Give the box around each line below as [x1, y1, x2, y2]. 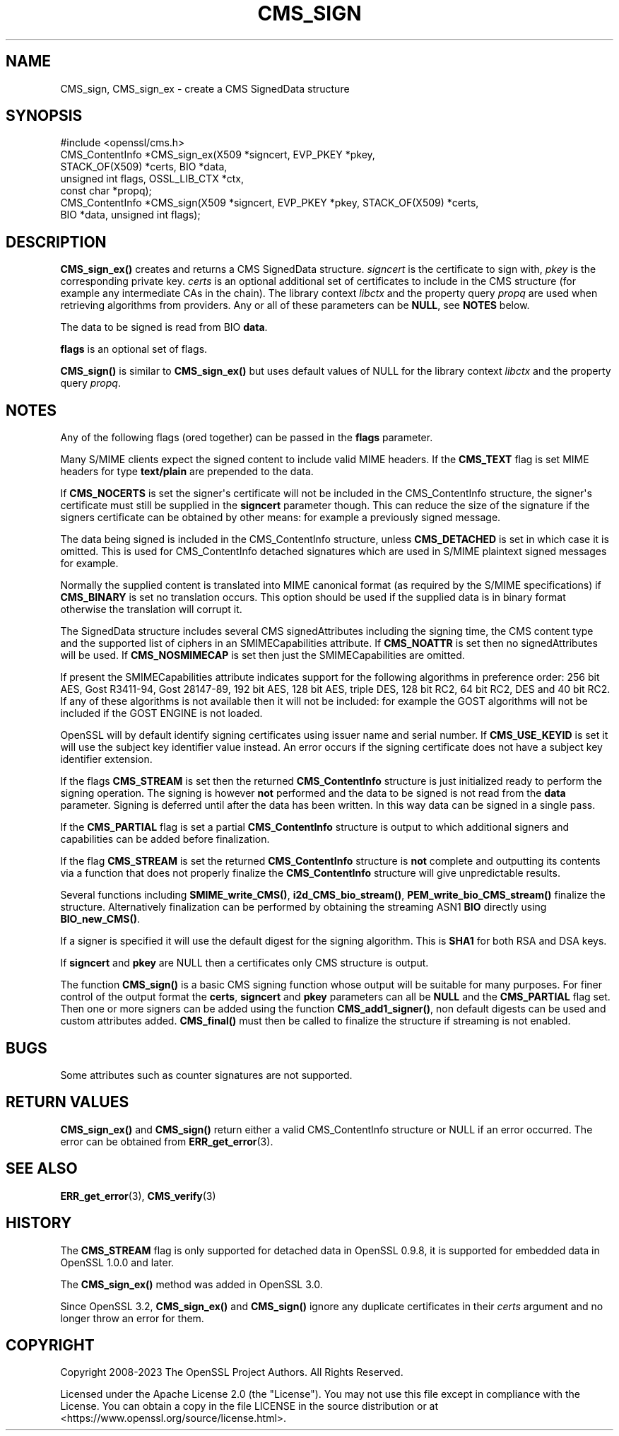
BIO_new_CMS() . [60, 913, 140, 926]
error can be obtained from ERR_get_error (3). [60, 1135, 273, 1148]
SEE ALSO [6, 1160, 78, 1178]
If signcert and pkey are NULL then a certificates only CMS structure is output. [60, 957, 429, 969]
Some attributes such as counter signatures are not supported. [60, 1068, 353, 1081]
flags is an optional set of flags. [60, 343, 208, 356]
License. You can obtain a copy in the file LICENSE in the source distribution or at [60, 1400, 439, 1413]
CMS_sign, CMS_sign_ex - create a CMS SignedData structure [60, 82, 350, 95]
